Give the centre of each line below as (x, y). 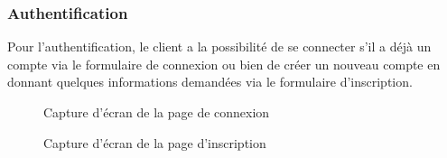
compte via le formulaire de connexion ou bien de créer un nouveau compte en (224, 64)
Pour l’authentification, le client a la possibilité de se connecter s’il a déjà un (219, 46)
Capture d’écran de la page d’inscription (155, 142)
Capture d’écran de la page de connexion (157, 112)
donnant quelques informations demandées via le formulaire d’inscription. (210, 82)
